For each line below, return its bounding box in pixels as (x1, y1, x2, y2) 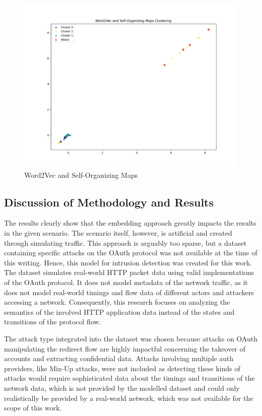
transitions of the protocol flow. (4, 316, 101, 327)
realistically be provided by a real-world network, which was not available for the (4, 392, 253, 403)
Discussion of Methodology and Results (4, 194, 214, 210)
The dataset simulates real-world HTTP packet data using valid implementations (4, 267, 254, 278)
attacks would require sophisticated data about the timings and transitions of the (4, 373, 255, 383)
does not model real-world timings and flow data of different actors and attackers (4, 287, 254, 297)
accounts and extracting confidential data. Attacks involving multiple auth (4, 353, 234, 364)
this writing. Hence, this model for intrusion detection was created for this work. (4, 257, 252, 267)
